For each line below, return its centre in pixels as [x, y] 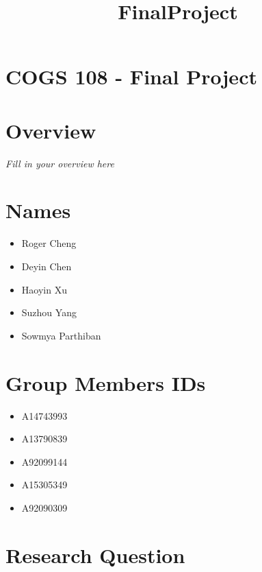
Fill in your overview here [60, 163]
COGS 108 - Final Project [131, 76]
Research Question [95, 555]
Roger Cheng [49, 243]
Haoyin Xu [44, 289]
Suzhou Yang [49, 312]
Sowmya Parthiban [61, 335]
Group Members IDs [106, 382]
